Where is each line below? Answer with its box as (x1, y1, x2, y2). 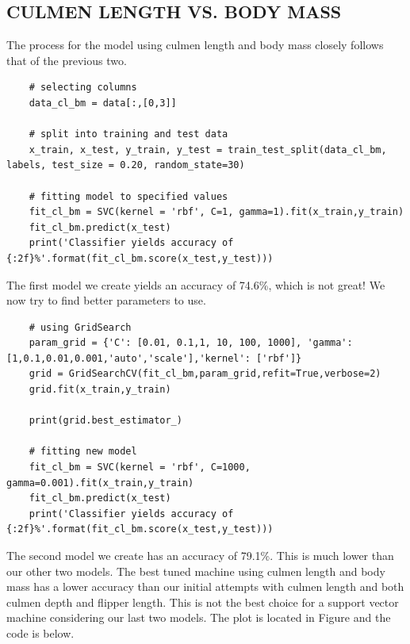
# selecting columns (29, 82, 137, 94)
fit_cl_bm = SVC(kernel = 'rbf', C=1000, (29, 462, 251, 473)
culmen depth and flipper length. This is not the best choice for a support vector (6, 593, 399, 610)
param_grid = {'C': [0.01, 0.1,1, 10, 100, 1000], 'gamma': (29, 337, 353, 349)
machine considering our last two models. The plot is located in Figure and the (6, 609, 391, 626)
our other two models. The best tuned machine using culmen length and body (6, 562, 385, 579)
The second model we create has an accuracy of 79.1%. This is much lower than (6, 547, 394, 564)
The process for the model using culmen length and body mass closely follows (6, 36, 384, 53)
